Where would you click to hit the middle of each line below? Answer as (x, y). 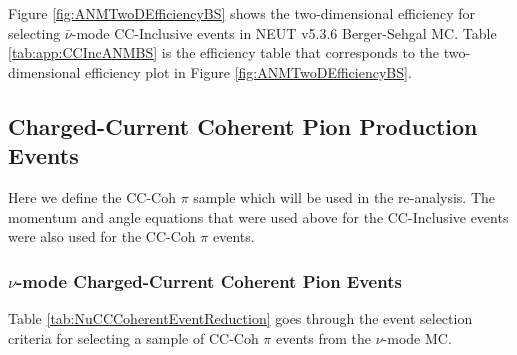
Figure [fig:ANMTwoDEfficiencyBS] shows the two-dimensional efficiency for (241, 13)
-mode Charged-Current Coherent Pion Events (209, 280)
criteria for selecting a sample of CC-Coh (133, 337)
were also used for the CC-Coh (102, 236)
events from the (323, 337)
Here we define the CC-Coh (92, 196)
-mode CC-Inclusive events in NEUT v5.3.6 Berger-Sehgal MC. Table (284, 32)
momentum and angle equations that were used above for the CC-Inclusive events (258, 216)
